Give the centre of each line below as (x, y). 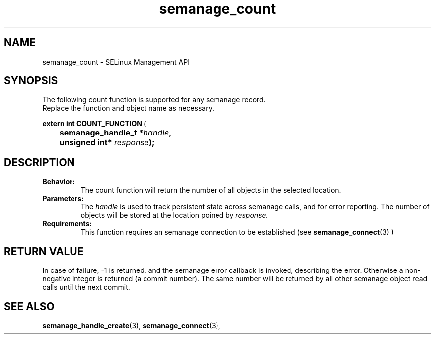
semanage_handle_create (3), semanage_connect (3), (131, 325)
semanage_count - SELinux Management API (116, 62)
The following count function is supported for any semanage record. (154, 100)
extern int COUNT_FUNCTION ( (94, 124)
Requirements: (67, 224)
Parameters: (63, 199)
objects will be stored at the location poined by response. (174, 215)
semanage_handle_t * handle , (115, 133)
